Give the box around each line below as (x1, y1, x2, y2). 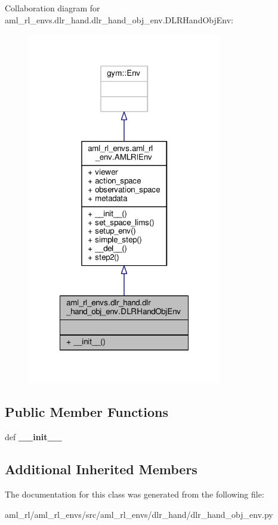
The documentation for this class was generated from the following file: (5, 488, 264, 501)
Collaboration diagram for (5, 2, 100, 14)
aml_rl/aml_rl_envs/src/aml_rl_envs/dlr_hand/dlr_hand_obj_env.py (5, 508, 273, 520)
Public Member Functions (5, 403, 168, 421)
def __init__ (5, 431, 62, 443)
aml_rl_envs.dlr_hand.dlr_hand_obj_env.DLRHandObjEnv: (5, 13, 233, 26)
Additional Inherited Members (5, 460, 197, 478)
